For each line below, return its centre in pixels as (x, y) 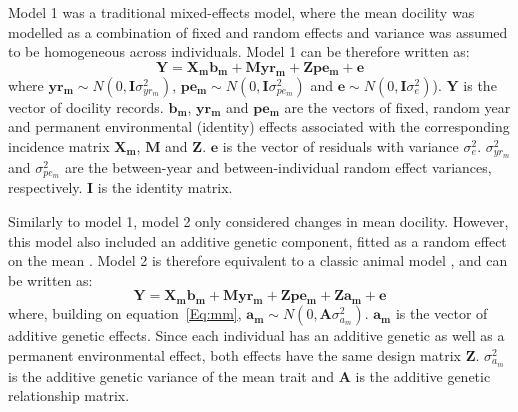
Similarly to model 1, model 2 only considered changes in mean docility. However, (258, 221)
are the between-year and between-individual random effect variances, (278, 166)
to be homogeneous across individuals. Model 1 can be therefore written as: (239, 51)
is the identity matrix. (165, 187)
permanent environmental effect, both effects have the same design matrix (234, 354)
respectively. (45, 187)
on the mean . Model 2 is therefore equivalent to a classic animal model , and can (258, 260)
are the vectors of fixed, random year (397, 106)
